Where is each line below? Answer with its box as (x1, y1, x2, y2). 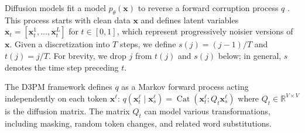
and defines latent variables (140, 13, 239, 26)
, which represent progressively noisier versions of (116, 25, 293, 37)
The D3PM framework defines (5, 80, 112, 93)
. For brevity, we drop (48, 49, 126, 61)
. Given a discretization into (9, 38, 110, 50)
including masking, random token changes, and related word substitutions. (5, 117, 272, 129)
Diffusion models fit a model (5, 2, 107, 13)
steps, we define (119, 38, 176, 50)
